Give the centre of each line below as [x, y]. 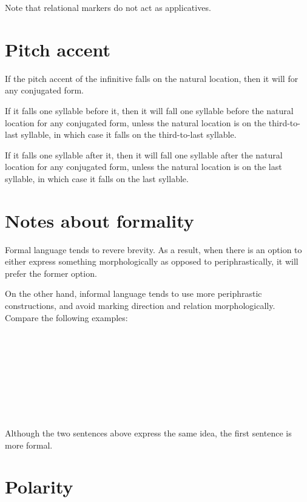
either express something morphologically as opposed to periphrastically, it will [152, 261]
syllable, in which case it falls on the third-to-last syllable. [129, 134]
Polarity [39, 487]
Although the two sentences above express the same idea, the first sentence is [148, 432]
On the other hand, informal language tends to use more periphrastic [133, 293]
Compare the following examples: [66, 317]
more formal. [29, 445]
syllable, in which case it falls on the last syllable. [97, 178]
